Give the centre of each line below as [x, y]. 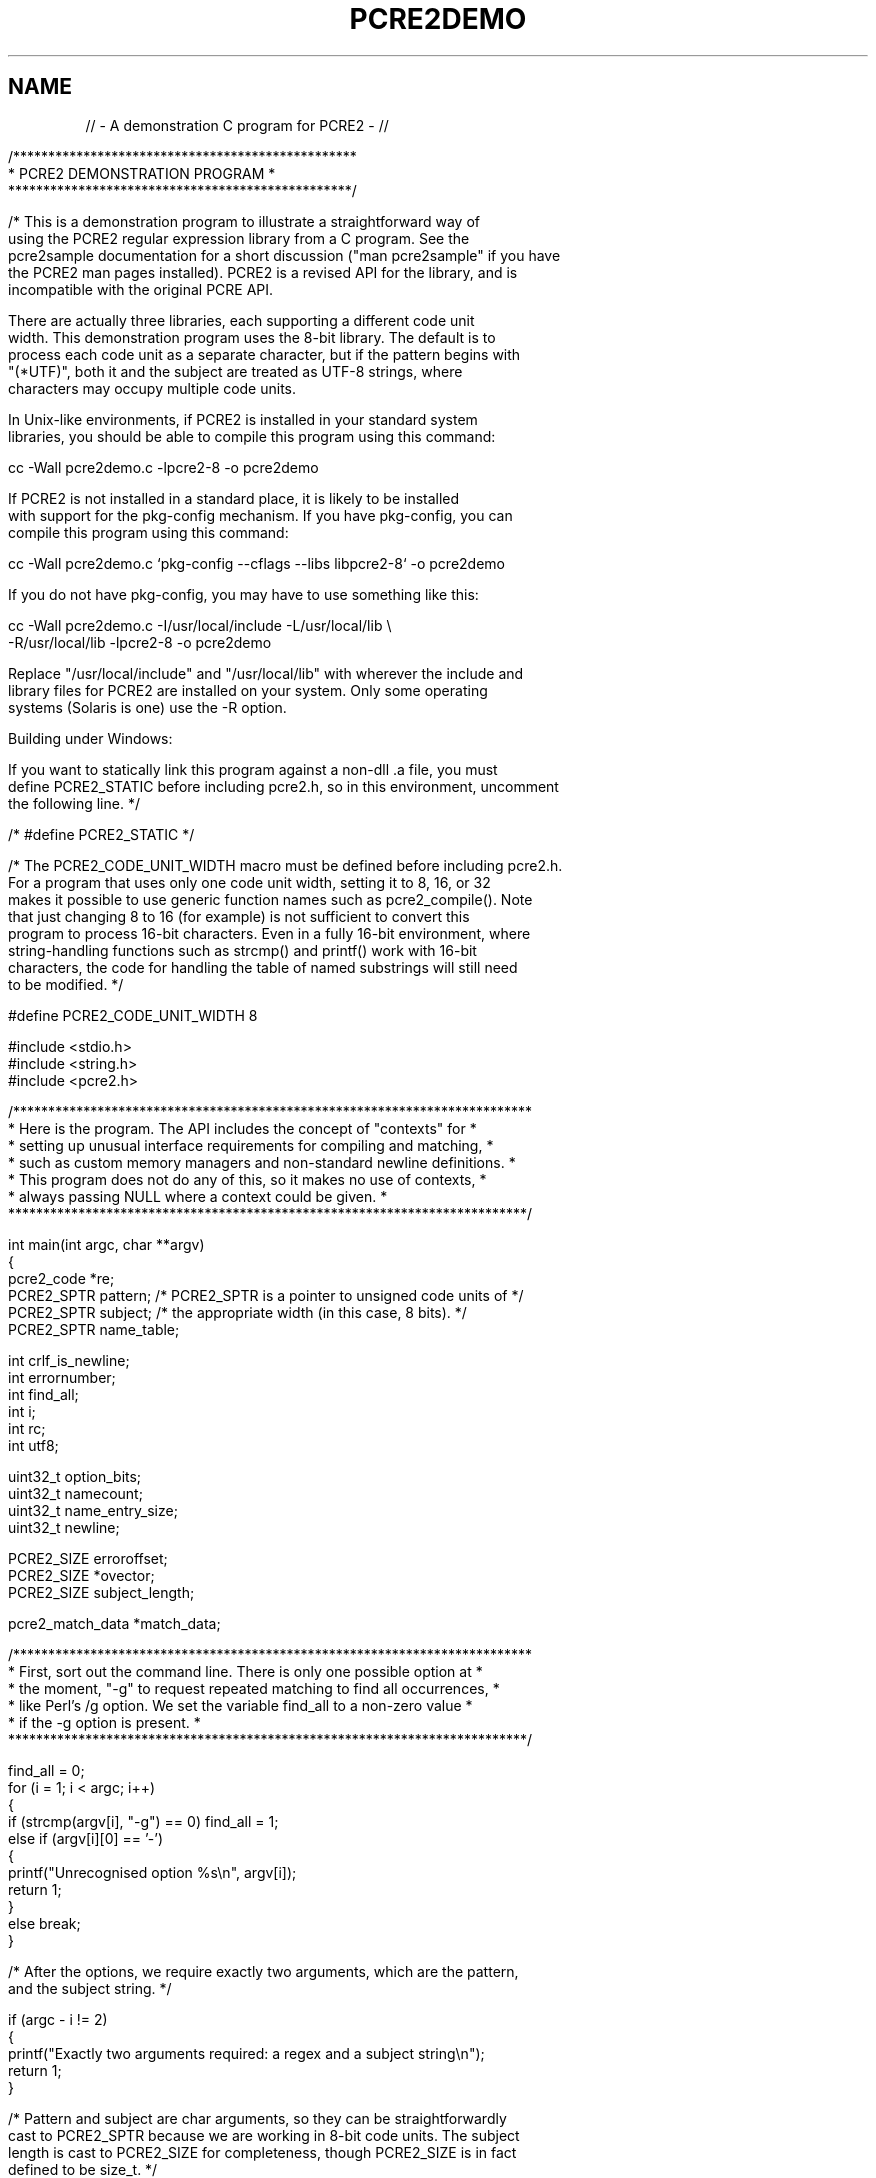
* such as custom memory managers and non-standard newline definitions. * [262, 1162]
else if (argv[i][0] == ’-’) [86, 1838]
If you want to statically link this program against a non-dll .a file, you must [253, 769]
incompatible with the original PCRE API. [141, 289]
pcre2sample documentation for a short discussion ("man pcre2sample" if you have [284, 255]
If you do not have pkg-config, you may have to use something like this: [243, 594]
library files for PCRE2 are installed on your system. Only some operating [248, 690]
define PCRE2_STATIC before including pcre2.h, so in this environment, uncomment [283, 786]
